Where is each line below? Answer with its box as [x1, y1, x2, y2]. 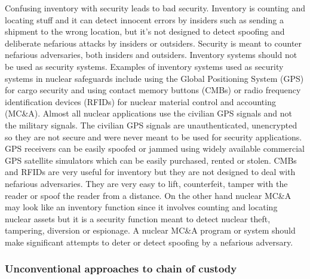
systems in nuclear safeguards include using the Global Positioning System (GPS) [5, 72, 304, 84]
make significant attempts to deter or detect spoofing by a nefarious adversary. [5, 235, 293, 248]
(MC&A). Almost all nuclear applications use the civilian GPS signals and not [5, 107, 293, 119]
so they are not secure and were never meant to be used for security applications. [5, 130, 302, 143]
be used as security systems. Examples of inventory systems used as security [5, 60, 284, 72]
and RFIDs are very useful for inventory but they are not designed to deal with [5, 165, 296, 178]
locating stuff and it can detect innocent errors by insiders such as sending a [5, 13, 284, 26]
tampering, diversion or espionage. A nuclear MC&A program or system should [5, 224, 296, 237]
